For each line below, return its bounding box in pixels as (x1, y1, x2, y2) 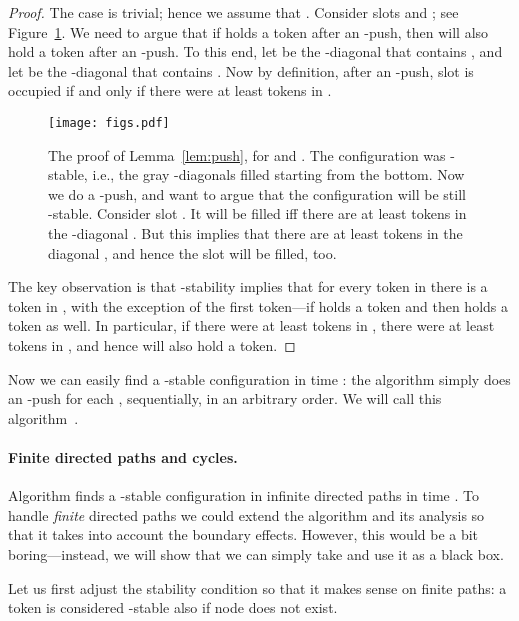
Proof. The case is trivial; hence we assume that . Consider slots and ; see (8, 2, 459, 22)
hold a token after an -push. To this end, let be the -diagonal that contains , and (8, 41, 503, 62)
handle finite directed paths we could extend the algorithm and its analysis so (8, 504, 485, 525)
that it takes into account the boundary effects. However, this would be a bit (8, 524, 479, 545)
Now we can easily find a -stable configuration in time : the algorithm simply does (8, 368, 511, 389)
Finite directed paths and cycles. (8, 446, 238, 467)
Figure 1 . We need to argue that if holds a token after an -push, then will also (8, 21, 489, 42)
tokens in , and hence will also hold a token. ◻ (8, 334, 296, 355)
